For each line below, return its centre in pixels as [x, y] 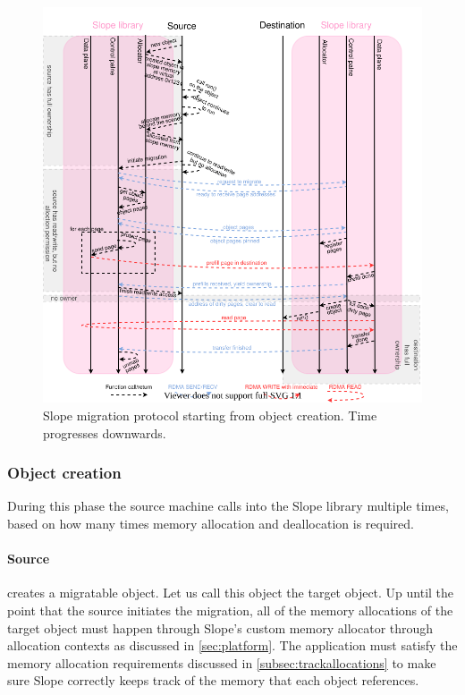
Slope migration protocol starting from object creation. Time [210, 415]
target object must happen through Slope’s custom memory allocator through [220, 627]
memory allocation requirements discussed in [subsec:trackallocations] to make [222, 662]
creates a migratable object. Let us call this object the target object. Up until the [231, 593]
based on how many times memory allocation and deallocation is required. [211, 523]
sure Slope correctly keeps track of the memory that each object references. [213, 680]
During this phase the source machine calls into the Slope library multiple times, [228, 506]
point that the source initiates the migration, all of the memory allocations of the [230, 610]
